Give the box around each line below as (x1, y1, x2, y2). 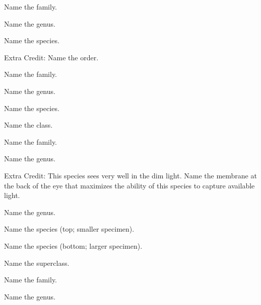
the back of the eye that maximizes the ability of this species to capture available (4, 180, 255, 190)
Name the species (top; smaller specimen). (4, 224, 135, 234)
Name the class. (4, 120, 53, 130)
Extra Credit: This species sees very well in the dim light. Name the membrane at (4, 170, 257, 180)
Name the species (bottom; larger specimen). (4, 240, 143, 251)
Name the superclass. (4, 257, 70, 268)
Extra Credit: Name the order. (4, 52, 99, 62)
